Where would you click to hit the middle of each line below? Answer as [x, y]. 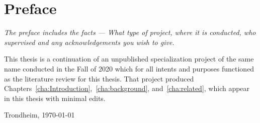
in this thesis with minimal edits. [55, 98]
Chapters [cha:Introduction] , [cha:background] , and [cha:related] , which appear [127, 88]
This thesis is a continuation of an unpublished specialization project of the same [129, 59]
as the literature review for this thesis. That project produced [99, 78]
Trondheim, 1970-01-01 [39, 115]
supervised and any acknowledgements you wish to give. [89, 42]
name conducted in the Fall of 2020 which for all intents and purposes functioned [129, 68]
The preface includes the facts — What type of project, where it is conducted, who [130, 32]
